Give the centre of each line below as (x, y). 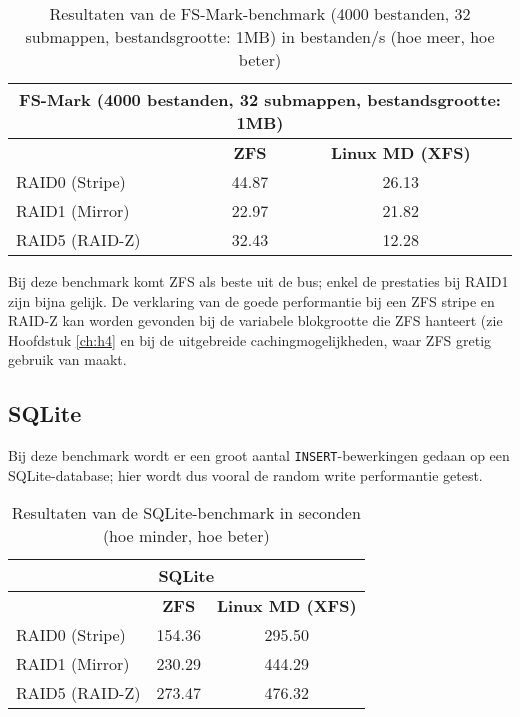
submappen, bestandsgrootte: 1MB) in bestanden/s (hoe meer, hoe (260, 36)
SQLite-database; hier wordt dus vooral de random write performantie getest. (245, 474)
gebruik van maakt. (67, 359)
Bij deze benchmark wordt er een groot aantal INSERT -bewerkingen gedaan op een (259, 455)
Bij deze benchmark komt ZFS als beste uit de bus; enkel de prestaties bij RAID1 (258, 281)
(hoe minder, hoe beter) (186, 536)
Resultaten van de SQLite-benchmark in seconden (186, 513)
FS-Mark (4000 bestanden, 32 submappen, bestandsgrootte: (260, 99)
